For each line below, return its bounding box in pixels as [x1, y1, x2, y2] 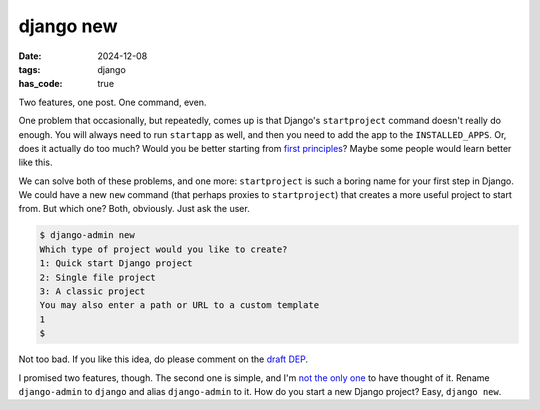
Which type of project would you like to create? [39, 243, 288, 255]
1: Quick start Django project [39, 258, 194, 269]
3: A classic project [39, 286, 146, 297]
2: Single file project [39, 271, 157, 283]
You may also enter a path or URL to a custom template [39, 300, 320, 311]
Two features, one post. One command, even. [18, 96, 207, 108]
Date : [18, 50, 42, 62]
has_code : [18, 78, 64, 90]
